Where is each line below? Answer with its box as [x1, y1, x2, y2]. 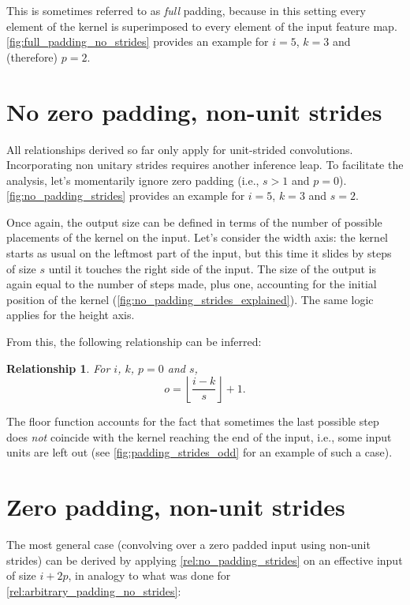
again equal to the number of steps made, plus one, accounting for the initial [6, 276, 377, 292]
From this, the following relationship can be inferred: [6, 333, 262, 350]
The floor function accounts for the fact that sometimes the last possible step [6, 413, 379, 430]
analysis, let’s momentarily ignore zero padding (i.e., [6, 171, 259, 188]
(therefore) [6, 48, 58, 65]
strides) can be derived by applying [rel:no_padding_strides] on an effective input [6, 551, 403, 568]
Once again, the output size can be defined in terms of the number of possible [6, 213, 382, 230]
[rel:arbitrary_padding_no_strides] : [6, 582, 181, 599]
